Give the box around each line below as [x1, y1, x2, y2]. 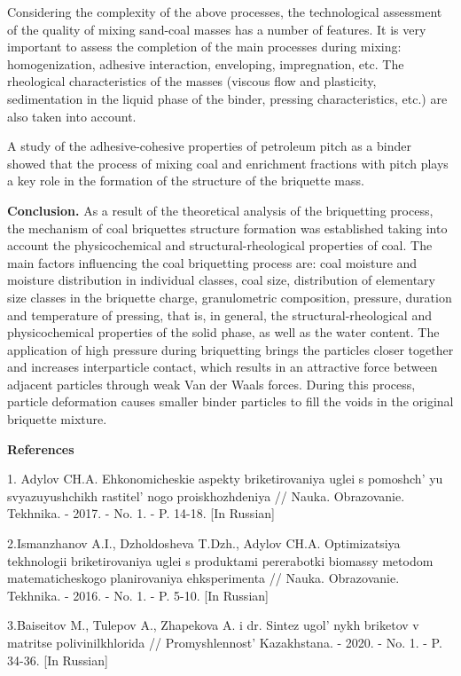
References [7, 439, 74, 458]
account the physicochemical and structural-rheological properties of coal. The [7, 236, 433, 255]
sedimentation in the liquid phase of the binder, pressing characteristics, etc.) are [7, 89, 448, 107]
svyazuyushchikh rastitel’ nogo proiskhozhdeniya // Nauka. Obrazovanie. [7, 486, 405, 505]
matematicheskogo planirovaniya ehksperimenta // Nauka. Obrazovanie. [7, 569, 400, 587]
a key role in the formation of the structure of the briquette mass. [7, 171, 364, 190]
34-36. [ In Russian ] [7, 650, 108, 669]
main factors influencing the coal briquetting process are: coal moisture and [7, 253, 418, 271]
